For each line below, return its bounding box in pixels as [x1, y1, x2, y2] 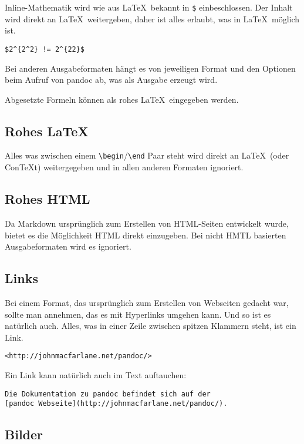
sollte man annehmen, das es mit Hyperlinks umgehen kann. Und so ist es [5, 308, 271, 320]
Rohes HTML [5, 190, 90, 208]
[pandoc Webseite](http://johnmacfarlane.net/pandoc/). [5, 399, 228, 408]
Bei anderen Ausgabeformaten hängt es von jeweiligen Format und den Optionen [5, 62, 296, 74]
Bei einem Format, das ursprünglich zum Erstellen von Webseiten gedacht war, [5, 296, 289, 308]
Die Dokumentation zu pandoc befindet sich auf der [5, 389, 211, 398]
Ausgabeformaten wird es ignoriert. [5, 240, 131, 253]
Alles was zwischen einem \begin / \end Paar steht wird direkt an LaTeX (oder [5, 149, 289, 162]
